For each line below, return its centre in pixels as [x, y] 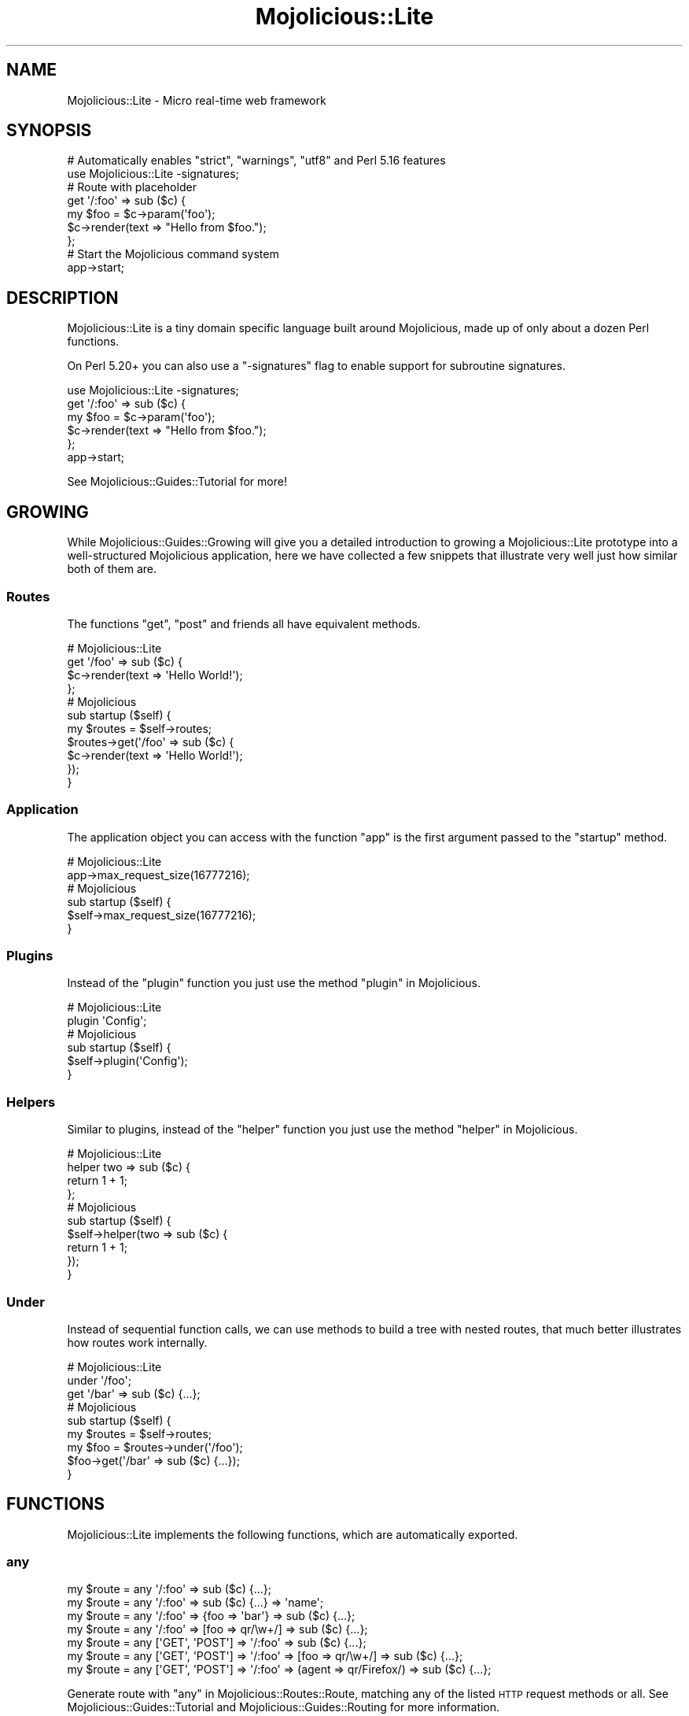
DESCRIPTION [63, 298]
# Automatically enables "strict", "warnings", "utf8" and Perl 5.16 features [256, 161]
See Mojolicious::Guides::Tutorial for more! [177, 482]
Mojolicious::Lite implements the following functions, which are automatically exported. [293, 1534]
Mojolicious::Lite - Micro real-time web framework [197, 100]
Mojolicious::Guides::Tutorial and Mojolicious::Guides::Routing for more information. [284, 1707]
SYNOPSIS [49, 131]
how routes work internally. [137, 1342]
